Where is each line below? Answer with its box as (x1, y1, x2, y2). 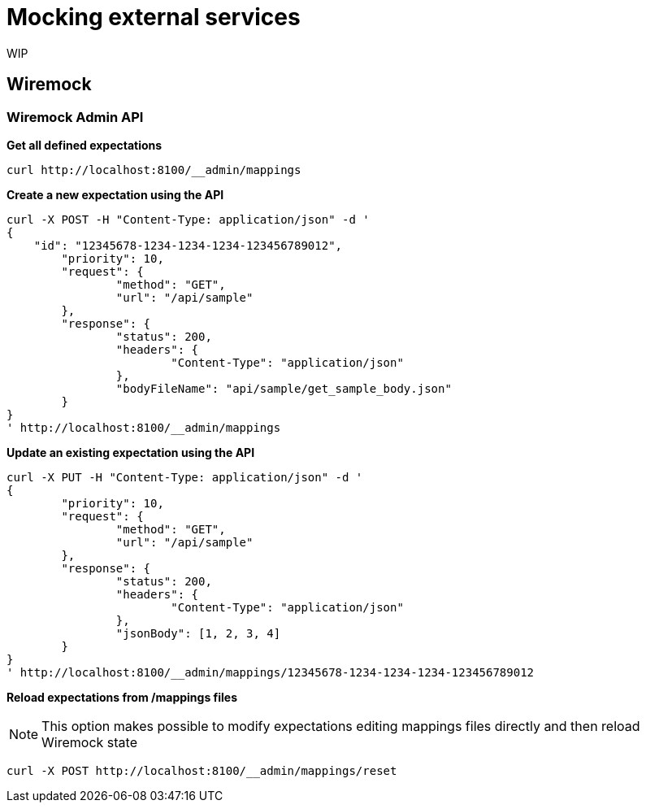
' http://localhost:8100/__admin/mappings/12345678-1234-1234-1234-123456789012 (7, 665, 535, 679)
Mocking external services (7, 3, 301, 31)
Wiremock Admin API (7, 108, 144, 125)
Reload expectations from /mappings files (7, 689, 237, 704)
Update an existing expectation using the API (7, 445, 255, 459)
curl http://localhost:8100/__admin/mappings (7, 163, 301, 176)
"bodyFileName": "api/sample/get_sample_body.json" (115, 381, 452, 395)
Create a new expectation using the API (7, 187, 224, 202)
